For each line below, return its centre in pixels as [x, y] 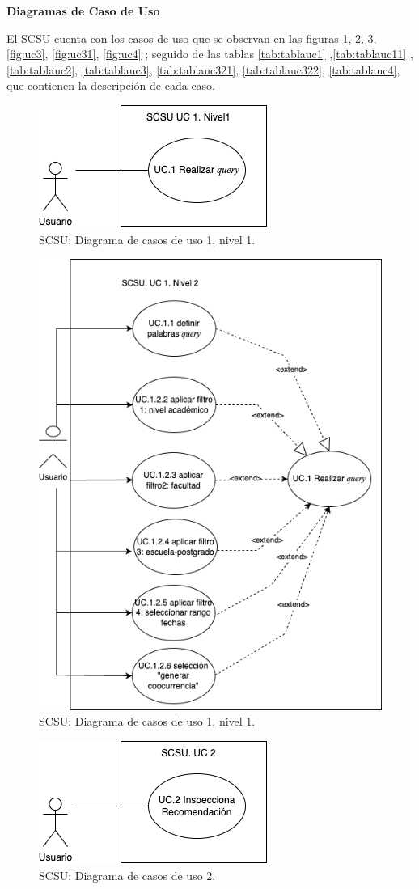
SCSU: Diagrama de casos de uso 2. [127, 875]
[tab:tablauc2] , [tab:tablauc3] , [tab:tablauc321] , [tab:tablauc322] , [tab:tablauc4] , [203, 69]
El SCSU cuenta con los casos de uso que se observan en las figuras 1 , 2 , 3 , [192, 38]
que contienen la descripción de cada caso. [111, 85]
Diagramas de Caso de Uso [83, 11]
